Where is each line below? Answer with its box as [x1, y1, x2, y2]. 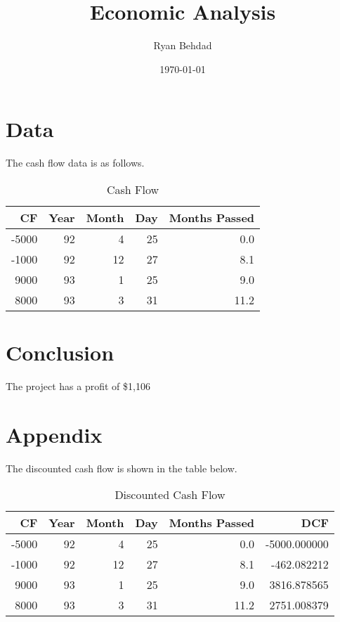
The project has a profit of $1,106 [6, 378, 150, 393]
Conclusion [6, 338, 115, 367]
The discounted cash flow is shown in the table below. [6, 460, 237, 475]
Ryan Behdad [153, 38, 212, 53]
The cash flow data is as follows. [6, 155, 145, 170]
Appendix [6, 420, 103, 448]
